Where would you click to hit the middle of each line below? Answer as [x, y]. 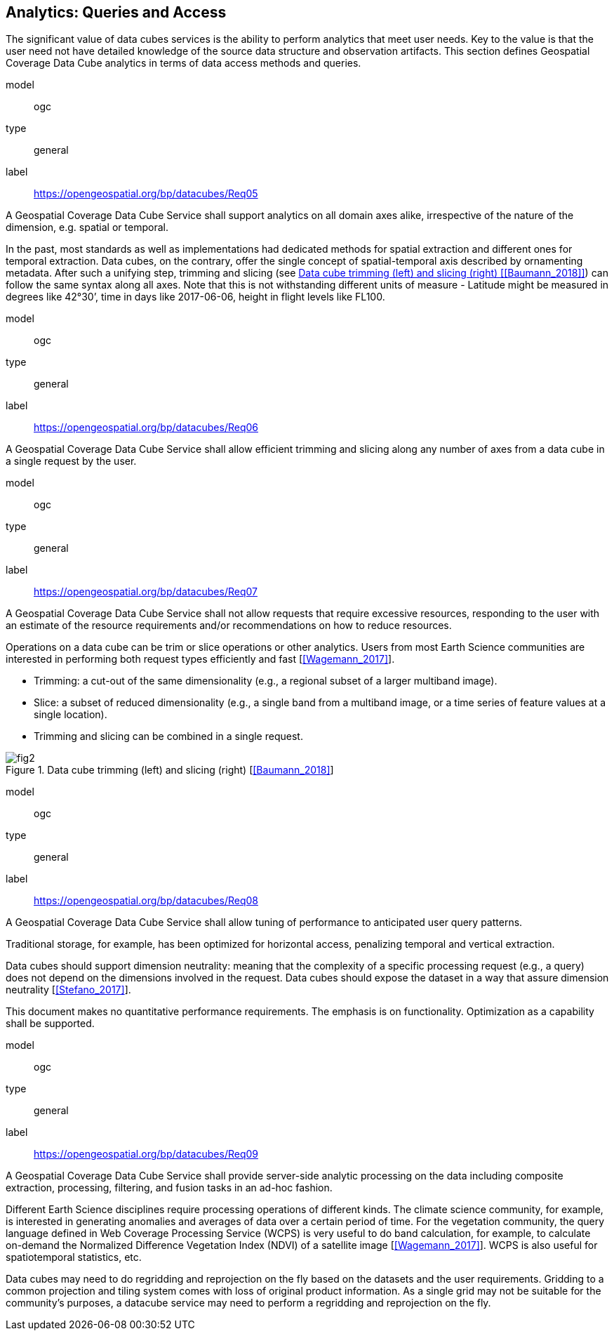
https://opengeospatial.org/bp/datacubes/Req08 [146, 901]
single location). [71, 715]
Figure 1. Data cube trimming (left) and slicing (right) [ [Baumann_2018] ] [170, 770]
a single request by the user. [71, 461]
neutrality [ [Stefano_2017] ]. [68, 990]
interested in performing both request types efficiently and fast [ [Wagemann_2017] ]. [200, 659]
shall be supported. [50, 1024]
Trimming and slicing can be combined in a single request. [168, 736]
